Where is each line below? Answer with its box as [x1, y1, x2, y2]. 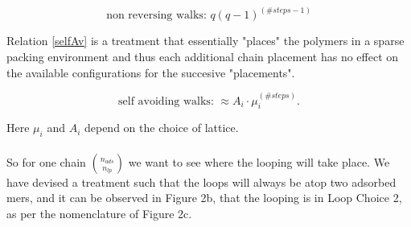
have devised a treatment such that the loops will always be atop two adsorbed [6, 173, 397, 190]
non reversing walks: [106, 10, 207, 22]
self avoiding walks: [118, 95, 214, 107]
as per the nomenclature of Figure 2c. [6, 205, 192, 222]
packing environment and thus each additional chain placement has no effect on [6, 48, 399, 65]
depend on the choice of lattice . [84, 119, 239, 136]
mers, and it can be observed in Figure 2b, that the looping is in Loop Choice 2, [6, 189, 402, 206]
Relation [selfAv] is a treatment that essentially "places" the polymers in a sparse [6, 32, 405, 49]
